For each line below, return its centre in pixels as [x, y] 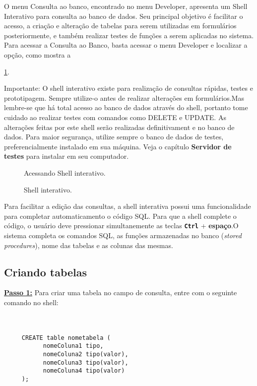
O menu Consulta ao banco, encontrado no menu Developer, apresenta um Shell [126, 6]
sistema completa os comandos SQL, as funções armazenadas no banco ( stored [123, 235]
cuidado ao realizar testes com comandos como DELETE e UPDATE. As [115, 117]
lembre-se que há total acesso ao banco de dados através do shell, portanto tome [126, 107]
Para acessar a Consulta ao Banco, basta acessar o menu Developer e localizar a [126, 45]
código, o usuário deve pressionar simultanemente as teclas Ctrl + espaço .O [121, 225]
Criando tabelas [46, 272]
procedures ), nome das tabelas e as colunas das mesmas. [89, 245]
